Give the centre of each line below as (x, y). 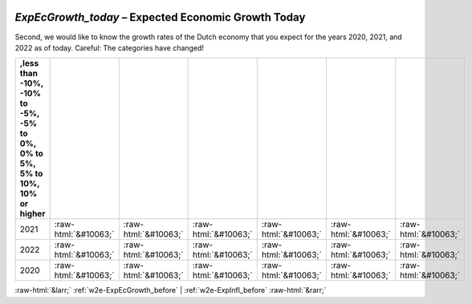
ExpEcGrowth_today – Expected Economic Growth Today (160, 17)
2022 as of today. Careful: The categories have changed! (110, 47)
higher (33, 214)
